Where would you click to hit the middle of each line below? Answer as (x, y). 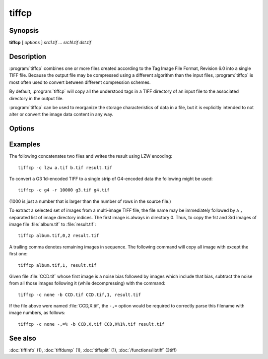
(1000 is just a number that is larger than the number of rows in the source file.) (90, 201)
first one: (18, 254)
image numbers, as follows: (37, 313)
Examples (25, 145)
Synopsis (24, 30)
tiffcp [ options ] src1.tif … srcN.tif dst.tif (50, 43)
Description (28, 56)
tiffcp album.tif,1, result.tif (57, 265)
